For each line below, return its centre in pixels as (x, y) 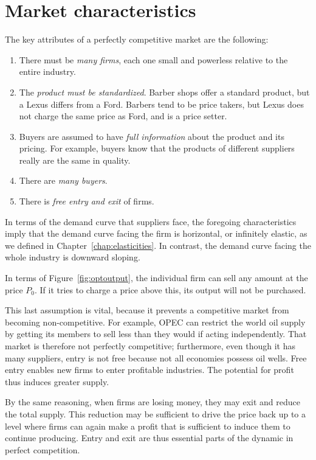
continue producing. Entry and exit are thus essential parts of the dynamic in (149, 438)
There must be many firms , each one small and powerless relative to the (153, 59)
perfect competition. (43, 449)
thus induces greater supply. (57, 381)
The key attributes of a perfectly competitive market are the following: (137, 39)
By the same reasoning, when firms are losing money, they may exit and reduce (153, 402)
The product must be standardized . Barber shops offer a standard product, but (164, 92)
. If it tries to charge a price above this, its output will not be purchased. (170, 289)
